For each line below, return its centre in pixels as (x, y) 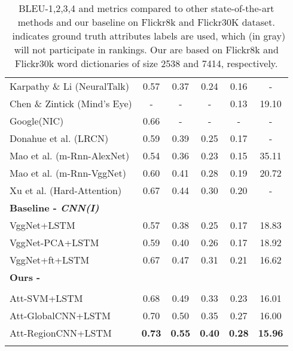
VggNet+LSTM (42, 225)
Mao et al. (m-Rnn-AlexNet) (70, 155)
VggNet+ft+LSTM (50, 260)
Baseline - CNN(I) (54, 208)
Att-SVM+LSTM (46, 298)
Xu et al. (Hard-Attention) (66, 190)
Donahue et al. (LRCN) (59, 138)
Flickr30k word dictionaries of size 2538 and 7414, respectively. (146, 63)
